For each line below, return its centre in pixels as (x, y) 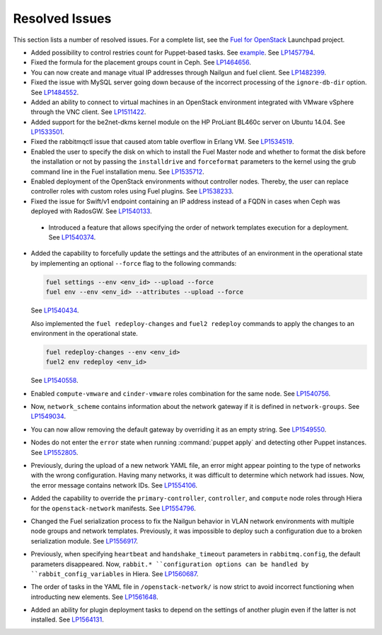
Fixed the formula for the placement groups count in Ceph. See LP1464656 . (141, 62)
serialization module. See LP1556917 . (84, 541)
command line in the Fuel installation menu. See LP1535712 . (117, 172)
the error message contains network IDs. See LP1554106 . (114, 485)
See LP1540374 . (72, 237)
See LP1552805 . (54, 452)
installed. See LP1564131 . (67, 619)
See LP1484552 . (55, 92)
